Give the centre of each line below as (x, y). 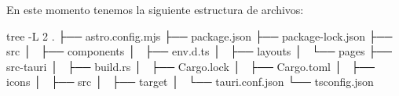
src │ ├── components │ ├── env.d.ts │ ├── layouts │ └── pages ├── (199, 51)
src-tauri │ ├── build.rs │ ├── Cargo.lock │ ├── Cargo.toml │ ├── (190, 66)
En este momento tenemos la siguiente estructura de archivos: (155, 9)
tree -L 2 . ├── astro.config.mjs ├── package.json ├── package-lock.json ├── (199, 36)
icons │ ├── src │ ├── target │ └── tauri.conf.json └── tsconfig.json (190, 82)
